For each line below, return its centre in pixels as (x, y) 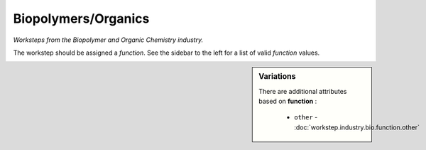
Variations (277, 77)
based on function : (288, 101)
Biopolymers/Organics (81, 18)
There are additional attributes (303, 91)
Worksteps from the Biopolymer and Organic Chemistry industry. (108, 40)
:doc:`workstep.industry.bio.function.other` (357, 127)
